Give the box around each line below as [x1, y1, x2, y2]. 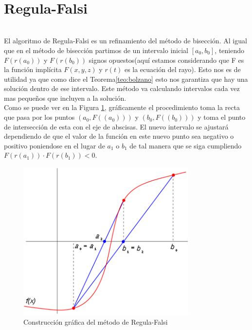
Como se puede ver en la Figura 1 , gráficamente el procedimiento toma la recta [4, 102, 240, 112]
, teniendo [215, 45, 245, 55]
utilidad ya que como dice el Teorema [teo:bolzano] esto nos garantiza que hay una [4, 73, 248, 84]
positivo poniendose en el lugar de [4, 140, 105, 150]
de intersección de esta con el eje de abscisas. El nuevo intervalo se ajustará [4, 121, 229, 131]
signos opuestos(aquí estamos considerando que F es [89, 55, 244, 65]
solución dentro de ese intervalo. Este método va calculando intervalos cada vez [4, 83, 240, 93]
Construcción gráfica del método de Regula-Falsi [23, 317, 168, 327]
